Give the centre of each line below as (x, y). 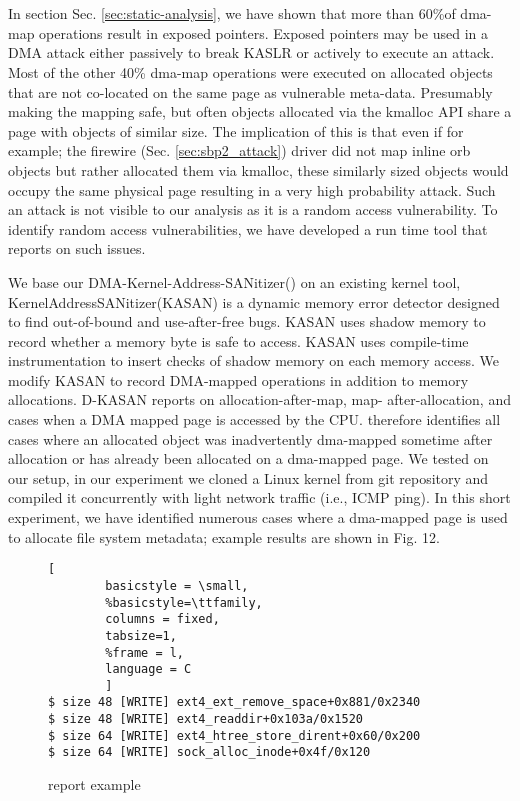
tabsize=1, (141, 635)
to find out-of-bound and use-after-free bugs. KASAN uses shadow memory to (247, 321)
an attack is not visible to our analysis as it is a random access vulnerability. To (253, 209)
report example (94, 784)
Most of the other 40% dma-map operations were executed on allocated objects (250, 71)
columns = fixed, (162, 619)
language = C (148, 669)
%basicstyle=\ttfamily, (184, 602)
